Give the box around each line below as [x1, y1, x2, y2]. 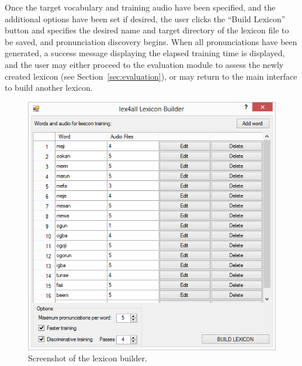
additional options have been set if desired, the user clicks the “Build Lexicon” [5, 12, 286, 25]
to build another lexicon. [5, 81, 93, 94]
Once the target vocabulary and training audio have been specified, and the [5, 1, 276, 13]
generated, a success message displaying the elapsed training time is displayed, [5, 47, 285, 59]
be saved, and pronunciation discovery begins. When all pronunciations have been [5, 35, 297, 47]
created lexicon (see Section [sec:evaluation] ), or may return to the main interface [5, 70, 297, 82]
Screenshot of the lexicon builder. [28, 352, 147, 364]
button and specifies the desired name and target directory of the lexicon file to [5, 24, 289, 36]
